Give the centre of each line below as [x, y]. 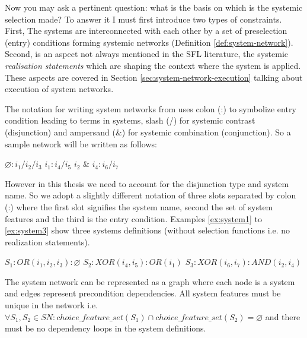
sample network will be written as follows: [81, 143]
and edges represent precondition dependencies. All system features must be [143, 293]
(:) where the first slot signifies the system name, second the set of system [139, 206]
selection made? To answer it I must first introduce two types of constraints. [143, 19]
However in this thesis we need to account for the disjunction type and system [147, 183]
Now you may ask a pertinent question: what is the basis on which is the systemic [154, 7]
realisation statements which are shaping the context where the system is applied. [153, 65]
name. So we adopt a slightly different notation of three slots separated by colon [151, 195]
